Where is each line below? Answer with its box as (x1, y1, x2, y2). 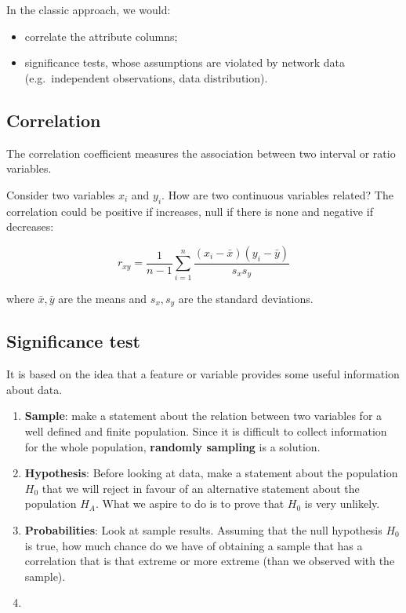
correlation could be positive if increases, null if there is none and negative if (6, 203, 373, 219)
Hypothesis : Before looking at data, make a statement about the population (24, 465, 398, 481)
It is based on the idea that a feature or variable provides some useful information (6, 366, 400, 382)
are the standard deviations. (178, 290, 314, 306)
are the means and (58, 290, 147, 306)
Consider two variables (6, 186, 115, 203)
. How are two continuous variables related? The (161, 186, 393, 203)
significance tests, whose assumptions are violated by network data (24, 54, 345, 71)
